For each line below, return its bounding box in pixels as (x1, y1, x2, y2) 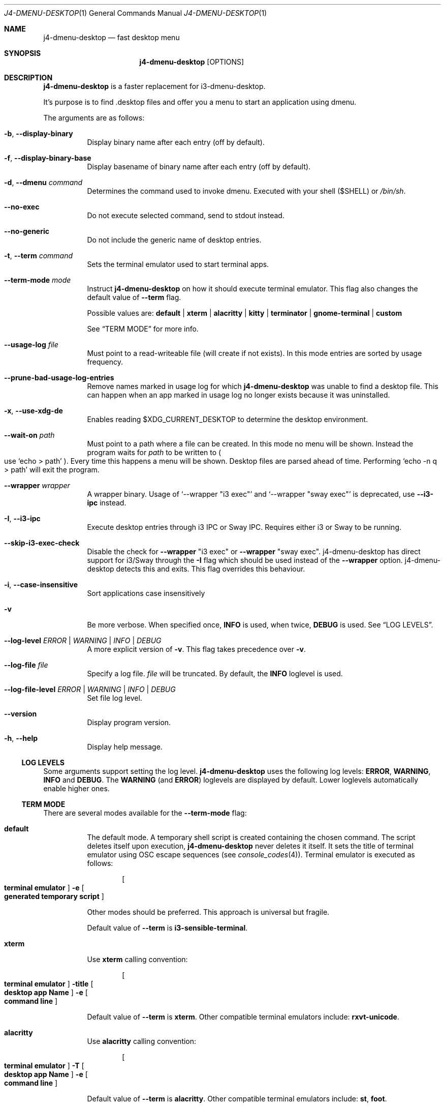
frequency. (87, 357, 123, 366)
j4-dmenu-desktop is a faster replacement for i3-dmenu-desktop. (43, 82, 266, 91)
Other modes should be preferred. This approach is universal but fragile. (87, 908, 330, 916)
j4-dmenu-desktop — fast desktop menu (43, 33, 180, 42)
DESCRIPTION (4, 73, 53, 82)
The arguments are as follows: (43, 113, 145, 122)
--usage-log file (4, 340, 58, 349)
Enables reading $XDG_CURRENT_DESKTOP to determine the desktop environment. (87, 415, 368, 424)
